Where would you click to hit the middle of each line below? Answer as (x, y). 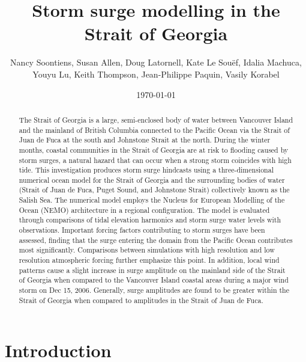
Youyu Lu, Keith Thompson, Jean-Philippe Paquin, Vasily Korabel (156, 74)
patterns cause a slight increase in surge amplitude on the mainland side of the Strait (152, 270)
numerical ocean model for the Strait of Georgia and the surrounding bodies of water (152, 179)
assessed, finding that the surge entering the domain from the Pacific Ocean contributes (156, 240)
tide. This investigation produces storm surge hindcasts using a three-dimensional (146, 170)
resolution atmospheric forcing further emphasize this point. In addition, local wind (149, 260)
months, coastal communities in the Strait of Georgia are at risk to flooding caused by (154, 149)
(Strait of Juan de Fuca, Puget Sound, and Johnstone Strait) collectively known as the (154, 190)
